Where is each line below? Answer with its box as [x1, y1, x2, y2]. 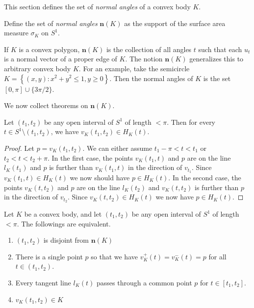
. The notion [125, 54, 163, 64]
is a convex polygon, [19, 44, 80, 54]
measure [4, 28, 28, 38]
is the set [203, 73, 231, 83]
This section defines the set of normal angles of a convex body [4, 1, 191, 11]
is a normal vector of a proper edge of [4, 54, 117, 64]
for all [208, 251, 227, 261]
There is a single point [15, 251, 83, 261]
